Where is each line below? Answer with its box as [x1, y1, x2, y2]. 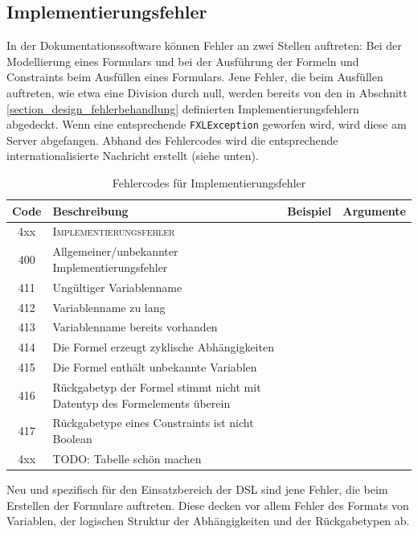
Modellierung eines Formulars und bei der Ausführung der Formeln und [6, 52, 359, 69]
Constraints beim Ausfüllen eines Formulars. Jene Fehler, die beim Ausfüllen [6, 68, 383, 85]
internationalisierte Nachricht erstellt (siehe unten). [6, 147, 259, 164]
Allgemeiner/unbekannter [52, 243, 178, 260]
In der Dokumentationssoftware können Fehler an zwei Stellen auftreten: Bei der [6, 37, 402, 54]
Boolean [52, 429, 92, 446]
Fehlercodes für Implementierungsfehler [112, 175, 306, 191]
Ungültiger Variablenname [52, 278, 182, 295]
